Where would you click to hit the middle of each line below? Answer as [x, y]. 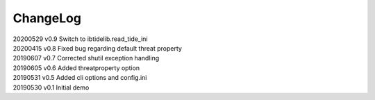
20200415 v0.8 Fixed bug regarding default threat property [97, 48]
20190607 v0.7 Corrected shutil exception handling [86, 58]
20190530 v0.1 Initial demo [51, 87]
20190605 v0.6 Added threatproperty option [76, 68]
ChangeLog [47, 18]
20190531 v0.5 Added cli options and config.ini [80, 78]
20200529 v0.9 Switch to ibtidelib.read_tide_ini [81, 39]
